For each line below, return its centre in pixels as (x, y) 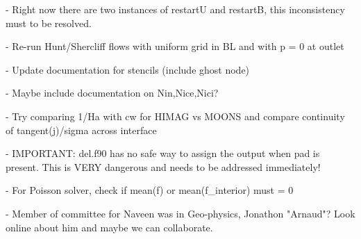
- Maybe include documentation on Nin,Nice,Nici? (112, 93)
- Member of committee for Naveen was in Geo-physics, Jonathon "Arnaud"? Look (180, 213)
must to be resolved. (49, 23)
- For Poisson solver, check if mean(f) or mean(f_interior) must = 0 (150, 190)
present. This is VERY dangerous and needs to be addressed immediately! (163, 166)
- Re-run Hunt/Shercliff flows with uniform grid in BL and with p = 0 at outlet (175, 46)
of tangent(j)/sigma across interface (81, 130)
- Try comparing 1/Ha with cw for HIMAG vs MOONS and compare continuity (175, 116)
